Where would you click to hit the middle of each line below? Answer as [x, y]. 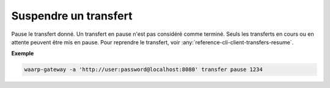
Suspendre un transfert [72, 16]
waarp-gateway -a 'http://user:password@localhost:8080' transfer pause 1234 [143, 69]
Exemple [23, 53]
